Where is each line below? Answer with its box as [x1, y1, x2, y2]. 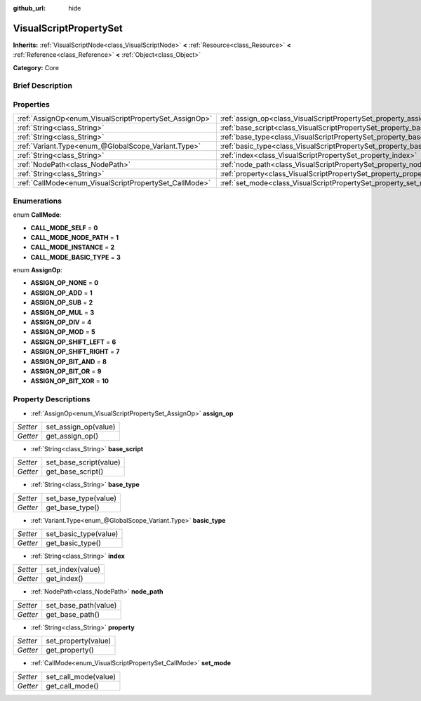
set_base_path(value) [46, 600, 117, 610]
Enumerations [13, 196, 62, 206]
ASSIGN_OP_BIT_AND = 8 [30, 357, 107, 366]
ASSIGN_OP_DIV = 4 [30, 318, 92, 326]
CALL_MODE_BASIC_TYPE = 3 [30, 253, 121, 261]
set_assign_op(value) [46, 422, 116, 432]
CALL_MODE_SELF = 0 [30, 223, 98, 232]
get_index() [46, 574, 83, 584]
